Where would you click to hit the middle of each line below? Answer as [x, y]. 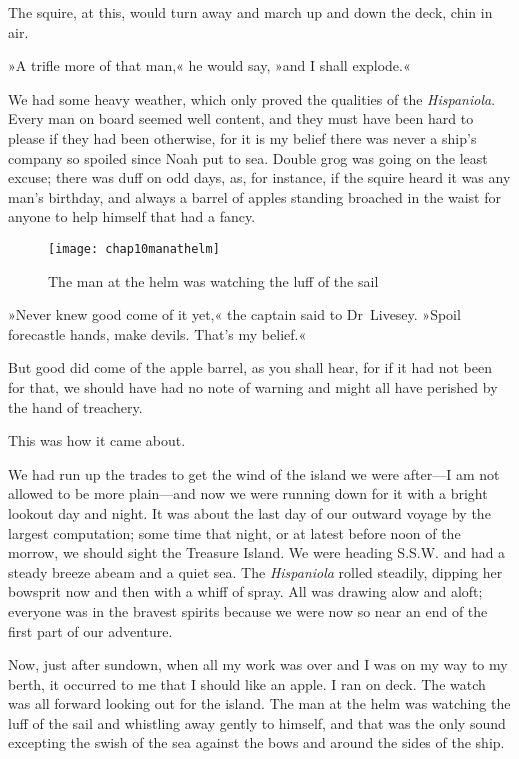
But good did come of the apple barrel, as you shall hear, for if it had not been [250, 367]
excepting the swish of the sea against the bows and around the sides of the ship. [256, 742]
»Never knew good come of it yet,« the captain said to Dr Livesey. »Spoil [234, 314]
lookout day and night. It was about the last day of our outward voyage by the [249, 512]
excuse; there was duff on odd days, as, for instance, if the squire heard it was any [259, 177]
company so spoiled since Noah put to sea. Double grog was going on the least [248, 157]
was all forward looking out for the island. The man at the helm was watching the [259, 703]
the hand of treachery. [75, 406]
